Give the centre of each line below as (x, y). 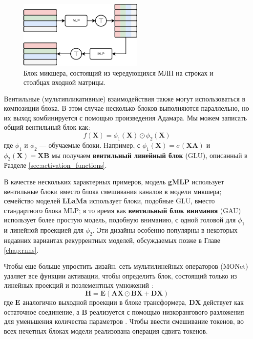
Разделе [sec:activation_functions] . (55, 165)
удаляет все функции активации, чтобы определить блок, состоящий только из (121, 275)
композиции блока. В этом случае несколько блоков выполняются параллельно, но (126, 108)
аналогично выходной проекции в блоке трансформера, (105, 302)
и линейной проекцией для (44, 230)
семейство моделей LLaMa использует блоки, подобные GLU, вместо (109, 201)
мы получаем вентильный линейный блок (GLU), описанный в (149, 155)
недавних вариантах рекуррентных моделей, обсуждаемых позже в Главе (112, 240)
